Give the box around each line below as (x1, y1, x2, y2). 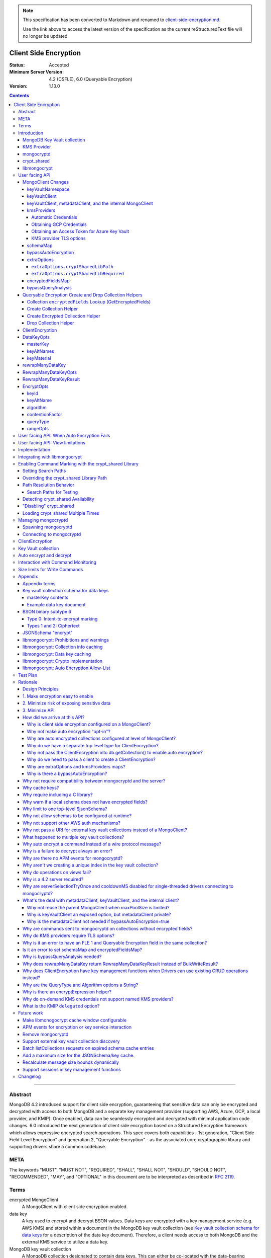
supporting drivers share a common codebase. (9, 1144, 106, 1150)
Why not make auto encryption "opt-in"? (27, 728, 110, 734)
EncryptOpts (23, 383, 49, 389)
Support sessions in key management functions (23, 1066, 121, 1072)
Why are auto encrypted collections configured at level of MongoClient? (27, 735, 176, 742)
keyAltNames (27, 348, 55, 354)
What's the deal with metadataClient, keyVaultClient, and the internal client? (23, 897, 179, 903)
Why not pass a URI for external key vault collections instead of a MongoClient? (23, 827, 188, 833)
